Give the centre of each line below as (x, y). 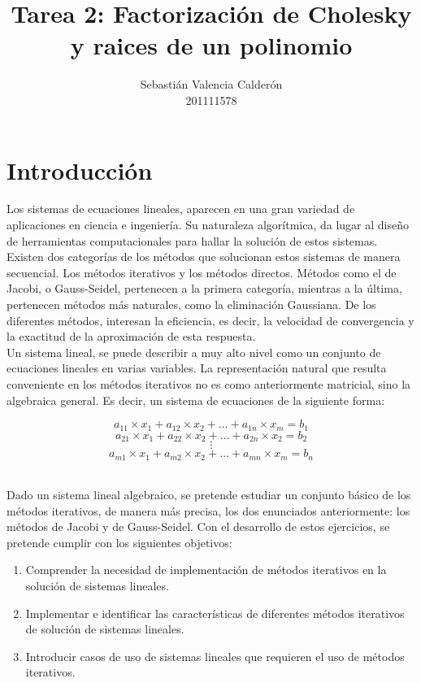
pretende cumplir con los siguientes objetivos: (119, 542)
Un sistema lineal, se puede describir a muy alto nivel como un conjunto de (194, 352)
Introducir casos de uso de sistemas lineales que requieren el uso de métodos (215, 656)
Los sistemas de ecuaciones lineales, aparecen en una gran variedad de (181, 209)
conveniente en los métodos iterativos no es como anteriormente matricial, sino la (209, 383)
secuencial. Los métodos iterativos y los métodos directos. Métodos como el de (202, 272)
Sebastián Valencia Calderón (211, 84)
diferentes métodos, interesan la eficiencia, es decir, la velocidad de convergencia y (210, 320)
